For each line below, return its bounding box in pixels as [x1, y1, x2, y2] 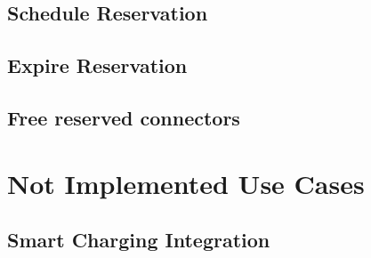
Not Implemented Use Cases [7, 165, 365, 201]
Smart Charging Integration [7, 226, 270, 254]
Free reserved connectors [7, 103, 240, 131]
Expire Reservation [7, 52, 188, 79]
